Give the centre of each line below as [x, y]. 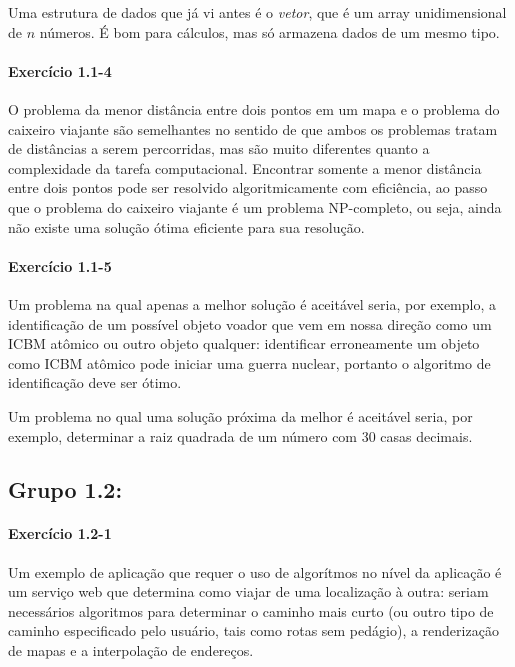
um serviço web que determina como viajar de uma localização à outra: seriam [248, 591]
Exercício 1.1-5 [60, 265]
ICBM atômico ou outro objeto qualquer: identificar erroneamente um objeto [244, 343]
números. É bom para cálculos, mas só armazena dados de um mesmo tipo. [269, 31]
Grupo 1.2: [65, 489]
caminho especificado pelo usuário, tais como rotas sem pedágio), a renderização [253, 630]
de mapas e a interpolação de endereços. [131, 650]
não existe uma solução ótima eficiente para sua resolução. [186, 226]
